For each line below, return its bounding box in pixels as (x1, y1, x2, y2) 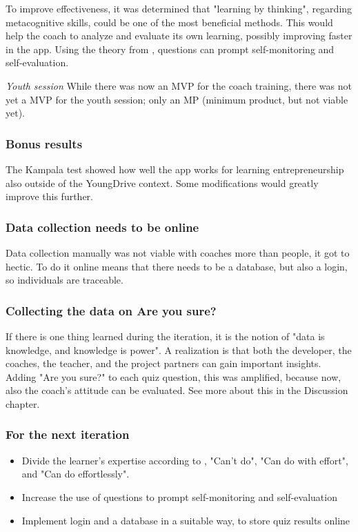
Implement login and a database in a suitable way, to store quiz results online (21, 513, 350, 527)
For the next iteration (6, 426, 130, 443)
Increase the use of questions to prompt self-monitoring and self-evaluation (21, 489, 337, 504)
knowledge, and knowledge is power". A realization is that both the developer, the (6, 342, 352, 357)
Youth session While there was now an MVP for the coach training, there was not (6, 78, 352, 92)
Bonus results (6, 135, 83, 152)
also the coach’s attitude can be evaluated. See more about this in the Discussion (6, 383, 348, 397)
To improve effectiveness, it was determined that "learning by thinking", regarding (6, 1, 352, 15)
